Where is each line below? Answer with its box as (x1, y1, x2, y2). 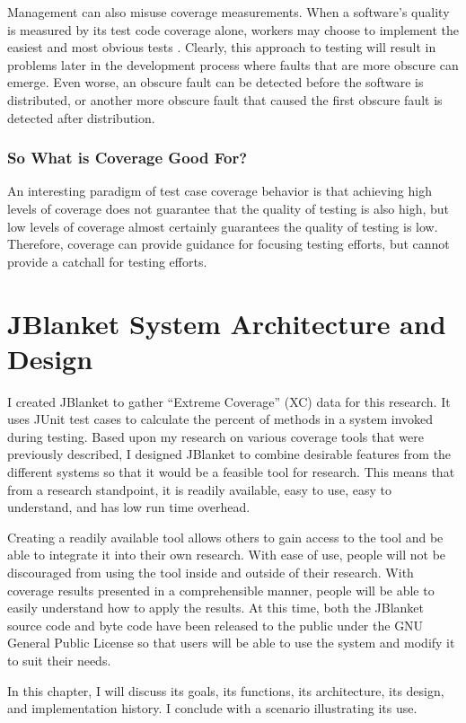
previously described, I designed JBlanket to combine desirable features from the (7, 445, 452, 463)
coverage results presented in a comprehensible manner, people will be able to (7, 580, 435, 599)
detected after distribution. (7, 108, 155, 127)
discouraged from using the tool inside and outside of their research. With (7, 563, 414, 581)
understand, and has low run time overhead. (7, 498, 251, 516)
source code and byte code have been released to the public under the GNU (7, 615, 424, 634)
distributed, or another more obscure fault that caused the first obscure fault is (7, 90, 443, 109)
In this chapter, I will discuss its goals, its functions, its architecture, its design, (7, 681, 444, 700)
